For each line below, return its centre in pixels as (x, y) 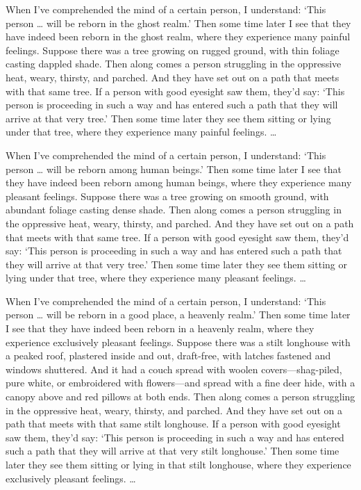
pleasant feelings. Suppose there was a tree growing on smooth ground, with (167, 196)
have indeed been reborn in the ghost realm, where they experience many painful (178, 36)
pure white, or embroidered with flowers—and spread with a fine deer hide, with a (180, 383)
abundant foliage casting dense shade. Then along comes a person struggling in (174, 210)
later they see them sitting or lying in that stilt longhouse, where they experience (178, 464)
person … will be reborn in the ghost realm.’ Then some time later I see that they (178, 23)
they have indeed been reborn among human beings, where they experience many (179, 182)
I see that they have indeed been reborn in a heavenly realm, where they (160, 328)
